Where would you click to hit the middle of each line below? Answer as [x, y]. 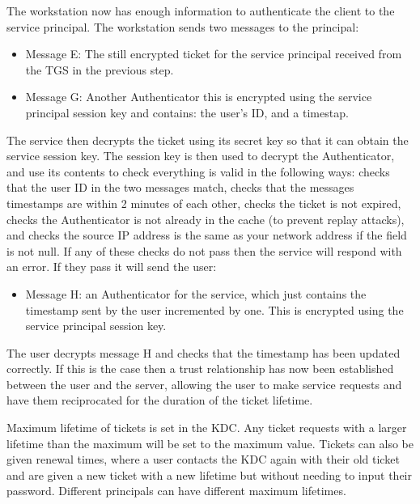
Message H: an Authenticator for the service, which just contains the [196, 293]
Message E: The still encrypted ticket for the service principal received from [214, 54]
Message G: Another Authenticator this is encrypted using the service [199, 97]
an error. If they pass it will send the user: [112, 267]
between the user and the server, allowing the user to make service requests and [204, 384]
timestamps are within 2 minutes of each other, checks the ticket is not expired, [204, 203]
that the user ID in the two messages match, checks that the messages [180, 187]
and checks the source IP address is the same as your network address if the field [207, 235]
